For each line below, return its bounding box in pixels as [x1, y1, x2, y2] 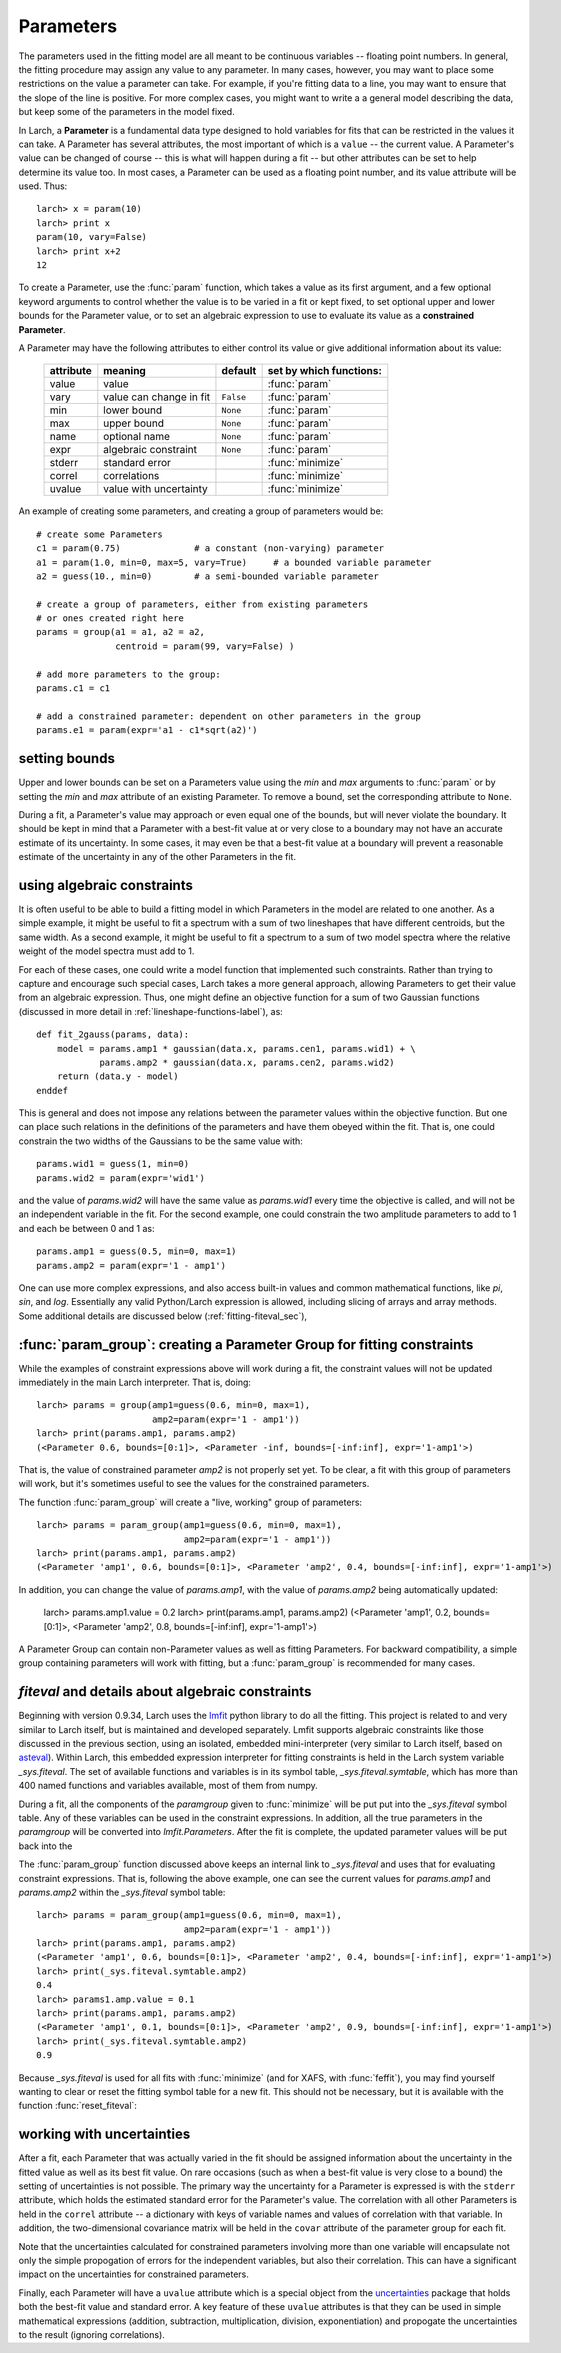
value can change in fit [103, 390, 211, 404]
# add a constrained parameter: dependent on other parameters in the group [36, 710, 422, 722]
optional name [103, 430, 170, 444]
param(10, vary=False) [36, 231, 148, 243]
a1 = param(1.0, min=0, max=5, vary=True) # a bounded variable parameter [36, 556, 432, 568]
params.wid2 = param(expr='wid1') [36, 1172, 205, 1184]
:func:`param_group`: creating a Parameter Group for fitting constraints [18, 1336, 474, 1353]
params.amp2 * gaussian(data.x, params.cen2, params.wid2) [99, 1056, 395, 1068]
